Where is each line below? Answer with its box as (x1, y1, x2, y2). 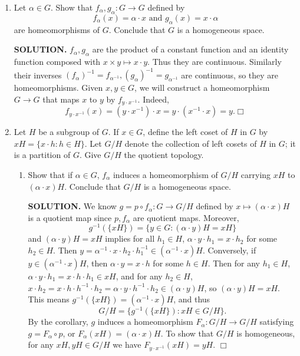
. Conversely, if (202, 243, 256, 256)
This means (28, 293, 70, 305)
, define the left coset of (143, 126, 228, 138)
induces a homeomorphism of (113, 168, 218, 180)
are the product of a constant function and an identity (92, 43, 289, 55)
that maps (42, 93, 80, 105)
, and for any (116, 269, 163, 282)
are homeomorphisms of (14, 23, 100, 35)
